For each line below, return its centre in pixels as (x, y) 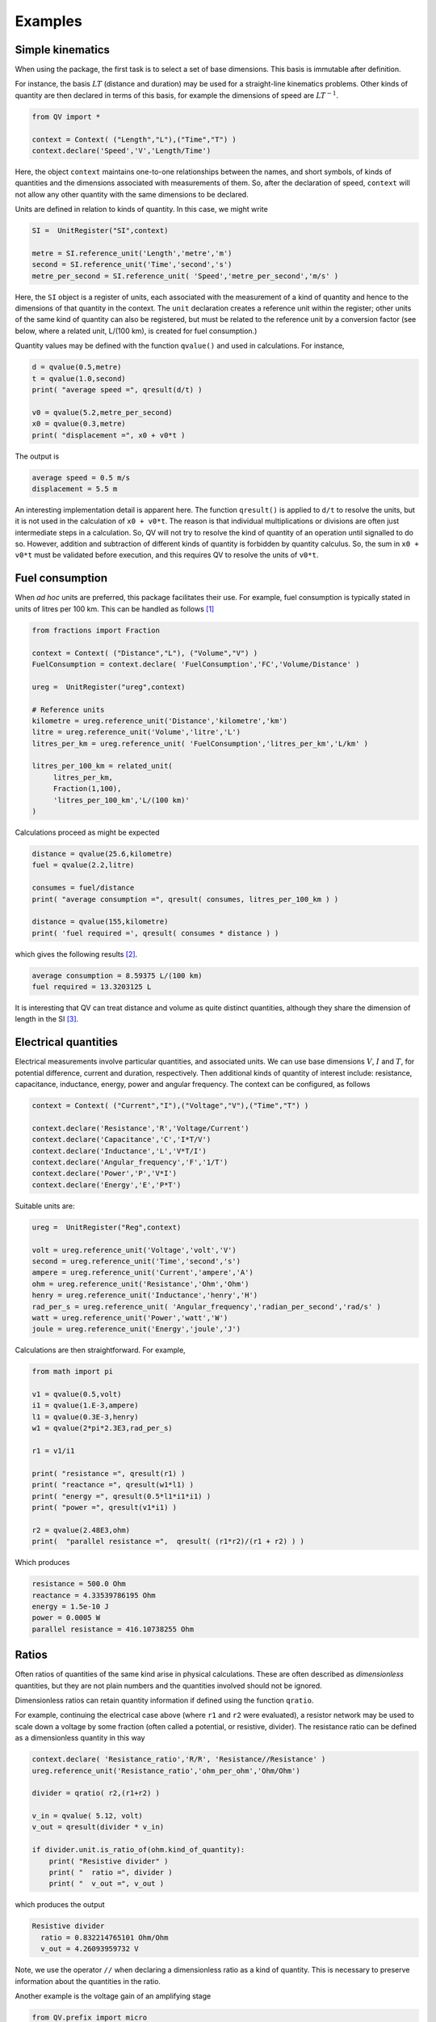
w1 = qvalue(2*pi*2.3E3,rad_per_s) (102, 1428)
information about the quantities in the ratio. (88, 1981)
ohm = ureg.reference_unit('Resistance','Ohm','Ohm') (140, 1284)
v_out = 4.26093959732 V (90, 1949)
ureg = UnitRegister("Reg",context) (107, 1227)
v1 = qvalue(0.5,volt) (77, 1394)
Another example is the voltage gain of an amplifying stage (113, 1996)
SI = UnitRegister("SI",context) (100, 231)
